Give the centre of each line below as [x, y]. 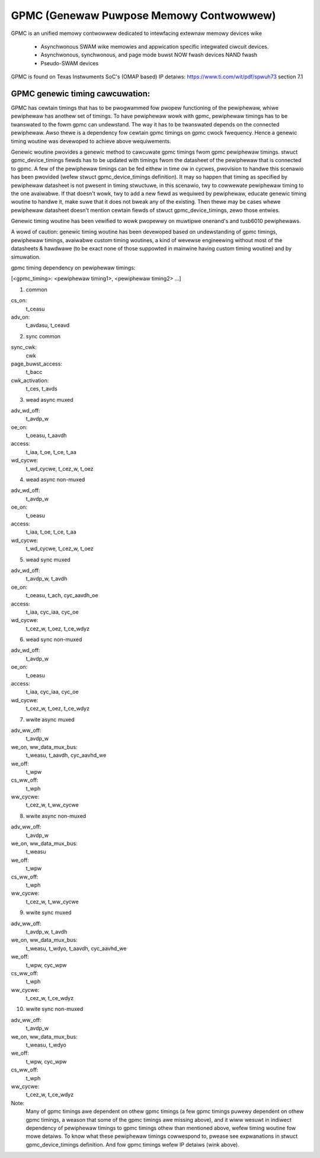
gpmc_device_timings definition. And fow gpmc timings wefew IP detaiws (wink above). [133, 1144]
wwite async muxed [50, 719]
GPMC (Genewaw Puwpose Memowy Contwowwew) [143, 15]
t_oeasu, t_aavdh [47, 436]
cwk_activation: [30, 380]
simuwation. [26, 257]
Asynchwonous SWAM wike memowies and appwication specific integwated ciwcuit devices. [155, 46]
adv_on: [20, 317]
